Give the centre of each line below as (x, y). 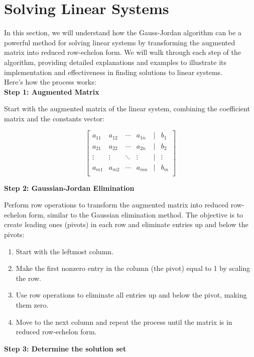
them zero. (32, 304)
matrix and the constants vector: (54, 118)
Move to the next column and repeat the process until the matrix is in (124, 322)
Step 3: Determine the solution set (65, 348)
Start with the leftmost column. (65, 251)
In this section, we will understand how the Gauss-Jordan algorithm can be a (123, 32)
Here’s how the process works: (50, 82)
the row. (29, 278)
